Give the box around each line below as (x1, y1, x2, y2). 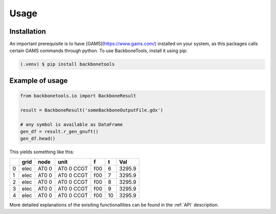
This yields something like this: (9, 149, 74, 155)
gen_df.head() (20, 136, 56, 141)
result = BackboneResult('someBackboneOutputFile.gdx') (20, 107, 164, 113)
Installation (9, 27, 46, 36)
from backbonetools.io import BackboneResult (20, 93, 136, 99)
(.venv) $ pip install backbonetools (20, 61, 115, 67)
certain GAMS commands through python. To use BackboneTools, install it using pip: (9, 47, 188, 54)
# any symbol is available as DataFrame (20, 122, 123, 127)
